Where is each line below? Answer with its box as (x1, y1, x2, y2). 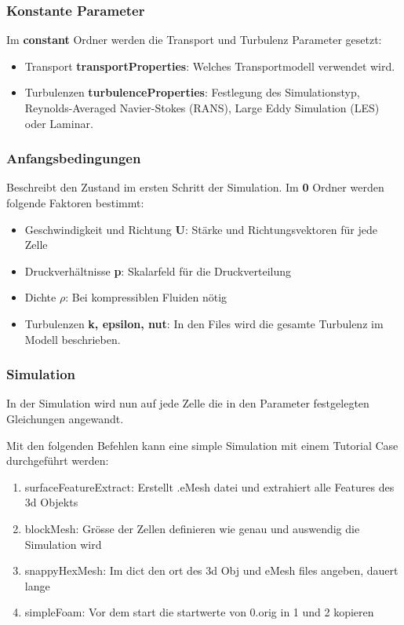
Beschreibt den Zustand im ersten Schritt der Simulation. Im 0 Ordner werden (6, 179, 384, 196)
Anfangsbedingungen (6, 148, 141, 168)
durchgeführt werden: (6, 452, 109, 469)
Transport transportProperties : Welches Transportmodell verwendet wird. (24, 57, 395, 74)
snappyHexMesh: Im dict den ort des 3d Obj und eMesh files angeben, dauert (24, 562, 399, 579)
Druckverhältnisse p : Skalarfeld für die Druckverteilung (24, 262, 291, 279)
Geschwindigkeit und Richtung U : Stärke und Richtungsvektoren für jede (24, 221, 377, 237)
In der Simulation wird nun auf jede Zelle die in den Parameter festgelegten (6, 395, 369, 411)
